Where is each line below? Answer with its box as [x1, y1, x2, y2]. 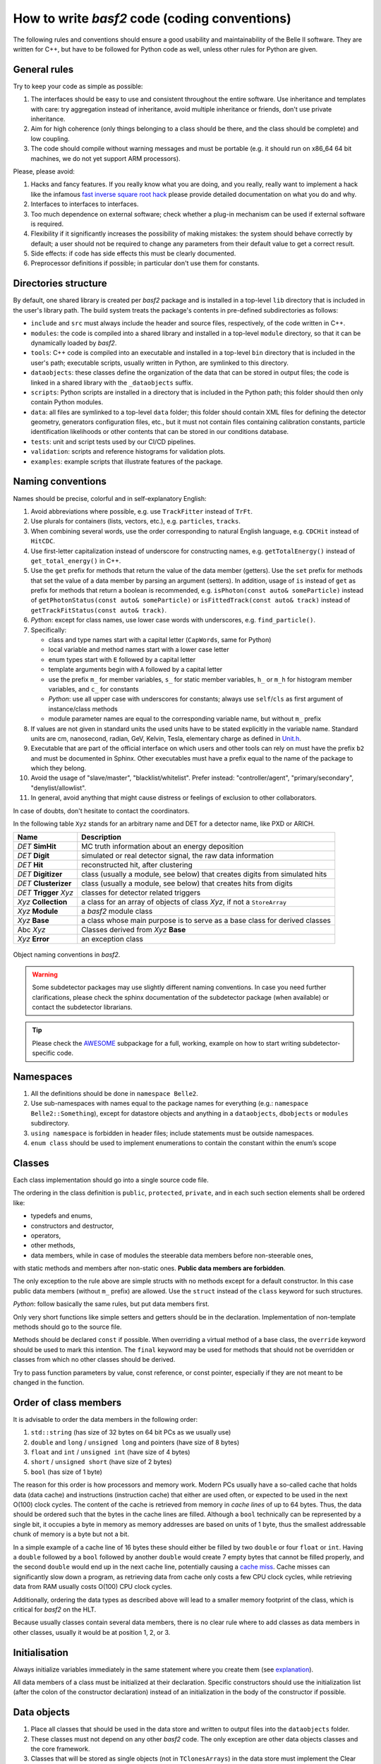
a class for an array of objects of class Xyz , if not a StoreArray [81, 897, 287, 907]
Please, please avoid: [13, 167, 75, 176]
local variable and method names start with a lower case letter [48, 646, 229, 654]
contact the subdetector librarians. [32, 1003, 133, 1011]
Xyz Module [17, 907, 59, 917]
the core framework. [30, 1745, 90, 1753]
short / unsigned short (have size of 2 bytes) [30, 1458, 172, 1466]
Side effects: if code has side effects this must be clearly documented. [30, 249, 236, 258]
